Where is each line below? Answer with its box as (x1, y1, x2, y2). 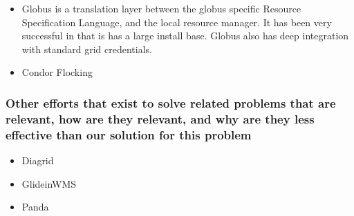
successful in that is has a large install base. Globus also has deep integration (21, 28, 349, 43)
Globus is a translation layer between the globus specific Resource (21, 1, 301, 15)
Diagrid (21, 153, 54, 168)
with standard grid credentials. (21, 41, 152, 56)
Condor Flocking (21, 65, 93, 79)
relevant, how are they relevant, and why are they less (6, 110, 315, 127)
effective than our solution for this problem (6, 126, 252, 143)
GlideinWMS (21, 176, 77, 190)
